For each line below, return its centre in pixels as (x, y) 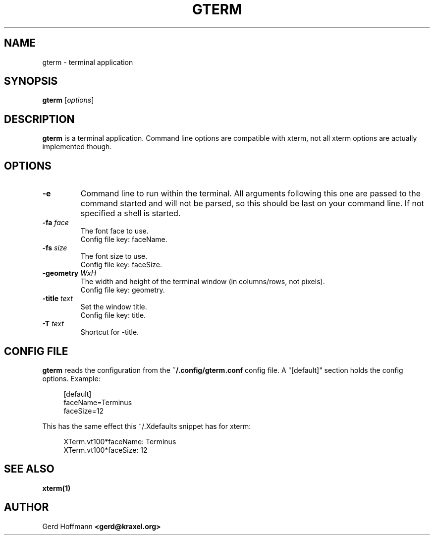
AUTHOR (27, 507)
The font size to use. (114, 256)
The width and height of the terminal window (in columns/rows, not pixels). (203, 282)
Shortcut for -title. (110, 332)
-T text (53, 324)
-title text (57, 299)
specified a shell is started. (131, 213)
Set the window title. (114, 307)
